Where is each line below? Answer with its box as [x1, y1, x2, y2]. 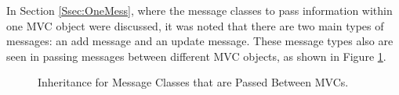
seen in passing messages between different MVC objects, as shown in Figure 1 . [6, 47, 386, 64]
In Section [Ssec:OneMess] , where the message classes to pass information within [6, 2, 393, 18]
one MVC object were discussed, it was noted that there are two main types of [6, 17, 384, 33]
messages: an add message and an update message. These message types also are [6, 33, 394, 49]
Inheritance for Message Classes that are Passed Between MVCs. [38, 74, 349, 90]
